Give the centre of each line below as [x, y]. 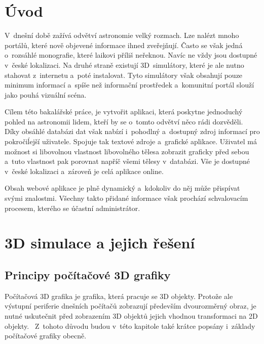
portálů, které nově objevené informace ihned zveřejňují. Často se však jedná [124, 45]
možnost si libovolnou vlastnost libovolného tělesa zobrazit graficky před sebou [127, 151]
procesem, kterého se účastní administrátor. [72, 208]
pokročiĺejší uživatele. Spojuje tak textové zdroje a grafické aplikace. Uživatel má [131, 141]
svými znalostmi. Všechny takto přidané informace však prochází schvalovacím [126, 198]
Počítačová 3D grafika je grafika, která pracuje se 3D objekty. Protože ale [119, 296]
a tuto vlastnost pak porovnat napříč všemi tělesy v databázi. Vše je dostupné [127, 161]
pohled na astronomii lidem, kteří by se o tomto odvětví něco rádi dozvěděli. [124, 121]
